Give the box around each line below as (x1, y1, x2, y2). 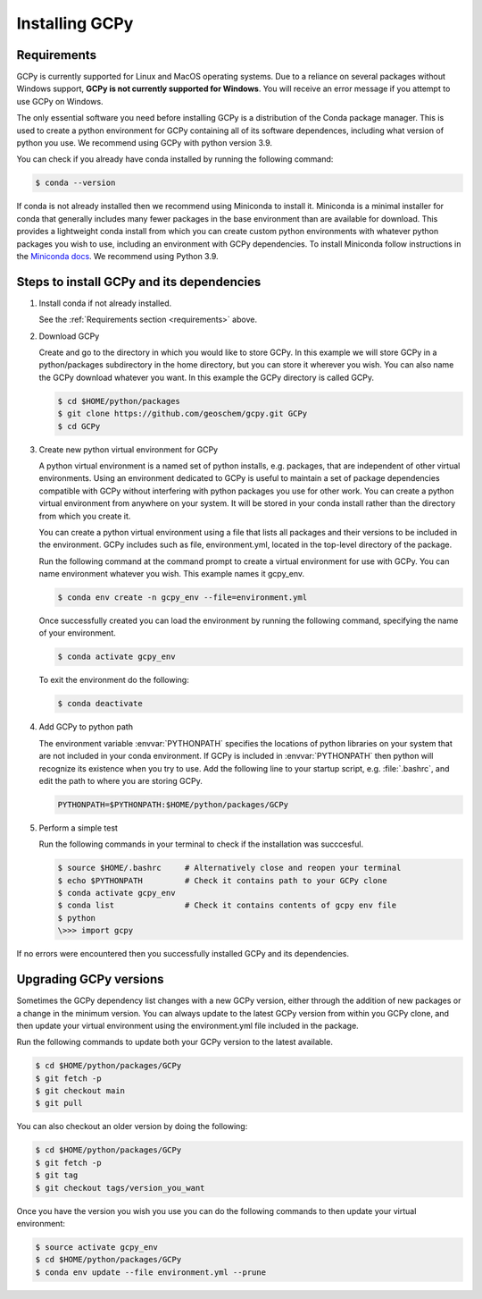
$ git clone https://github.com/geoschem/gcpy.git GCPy (57, 409, 308, 419)
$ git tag (35, 1170, 79, 1180)
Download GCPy (38, 331, 100, 342)
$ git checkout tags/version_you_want (35, 1183, 205, 1193)
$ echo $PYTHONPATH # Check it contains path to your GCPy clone (57, 875, 387, 885)
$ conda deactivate (57, 698, 143, 709)
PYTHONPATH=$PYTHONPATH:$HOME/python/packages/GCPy (57, 799, 289, 809)
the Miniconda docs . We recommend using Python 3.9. (16, 250, 219, 261)
